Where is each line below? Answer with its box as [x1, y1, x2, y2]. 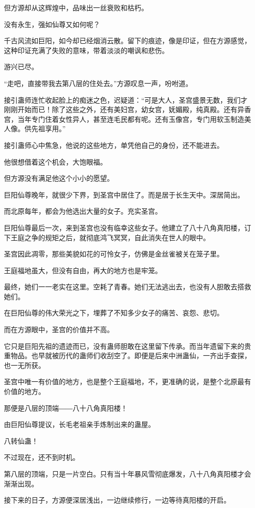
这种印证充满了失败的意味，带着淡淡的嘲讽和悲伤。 [4, 45, 169, 55]
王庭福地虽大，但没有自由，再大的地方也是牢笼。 [4, 265, 162, 275]
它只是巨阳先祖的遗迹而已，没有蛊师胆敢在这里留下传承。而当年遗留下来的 [4, 340, 244, 351]
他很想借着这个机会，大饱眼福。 [4, 156, 107, 167]
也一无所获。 [4, 360, 45, 370]
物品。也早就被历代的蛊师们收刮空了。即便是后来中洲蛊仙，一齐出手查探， [10, 350, 251, 361]
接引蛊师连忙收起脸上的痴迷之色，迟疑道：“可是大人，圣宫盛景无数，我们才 [4, 94, 248, 105]
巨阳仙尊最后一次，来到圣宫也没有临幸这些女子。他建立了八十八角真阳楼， [4, 222, 244, 232]
